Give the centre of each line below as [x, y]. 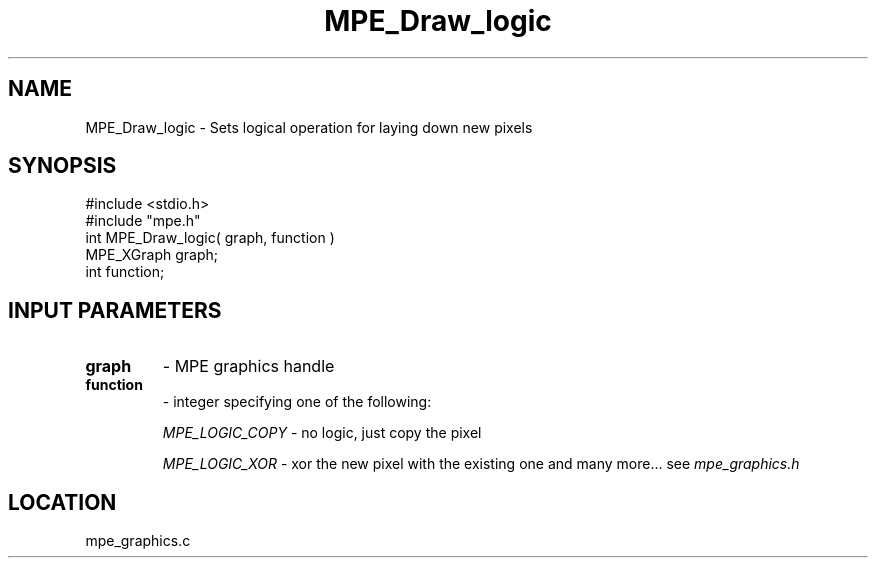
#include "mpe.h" [143, 221]
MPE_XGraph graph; [152, 255]
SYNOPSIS [62, 166]
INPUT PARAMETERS [115, 310]
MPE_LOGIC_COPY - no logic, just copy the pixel [322, 433]
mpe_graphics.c [138, 541]
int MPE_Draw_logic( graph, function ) [210, 238]
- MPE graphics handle [248, 366]
